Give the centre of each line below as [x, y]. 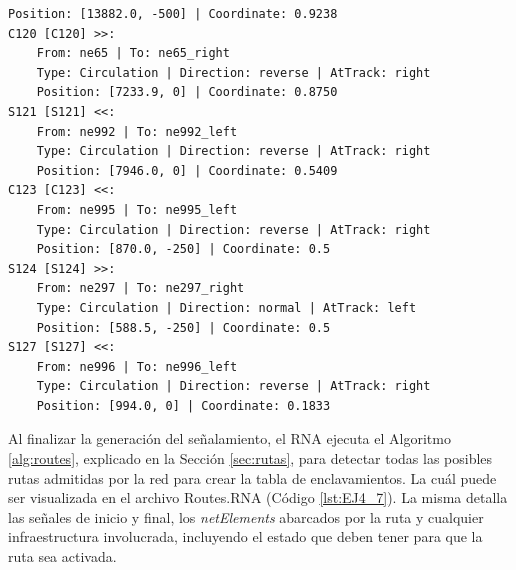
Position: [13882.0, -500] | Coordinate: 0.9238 [173, 14]
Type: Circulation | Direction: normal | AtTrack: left [226, 307]
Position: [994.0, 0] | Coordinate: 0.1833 [183, 405]
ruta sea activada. [62, 556]
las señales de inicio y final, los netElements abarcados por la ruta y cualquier [246, 516]
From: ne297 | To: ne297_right [140, 288]
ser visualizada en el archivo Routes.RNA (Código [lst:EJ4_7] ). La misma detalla [258, 497]
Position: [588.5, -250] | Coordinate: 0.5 [183, 327]
